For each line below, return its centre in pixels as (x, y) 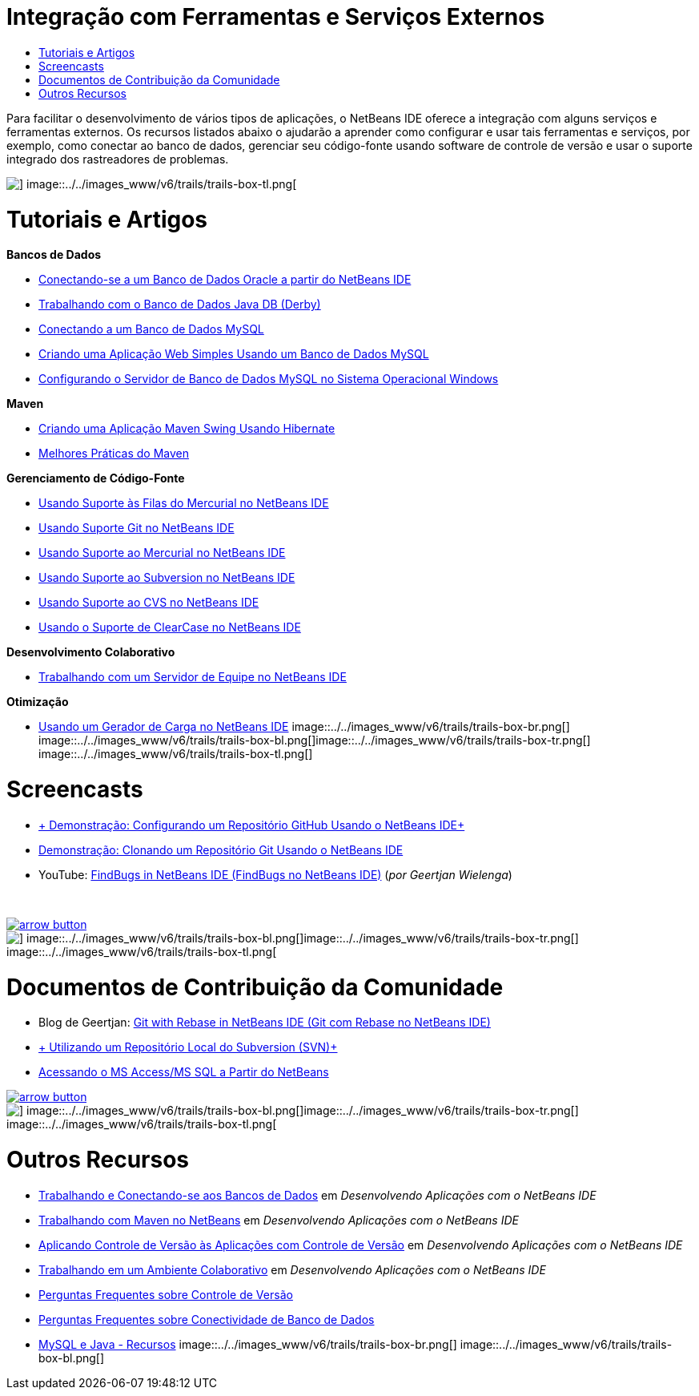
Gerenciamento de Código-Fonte (96, 478)
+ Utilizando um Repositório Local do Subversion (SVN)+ (188, 1047)
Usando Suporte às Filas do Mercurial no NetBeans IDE (184, 503)
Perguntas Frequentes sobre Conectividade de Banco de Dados (207, 1319)
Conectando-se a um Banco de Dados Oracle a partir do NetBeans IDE (225, 280)
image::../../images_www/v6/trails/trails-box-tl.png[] (176, 754)
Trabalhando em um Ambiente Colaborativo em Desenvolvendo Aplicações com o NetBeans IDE (292, 1269)
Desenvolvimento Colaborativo (91, 652)
